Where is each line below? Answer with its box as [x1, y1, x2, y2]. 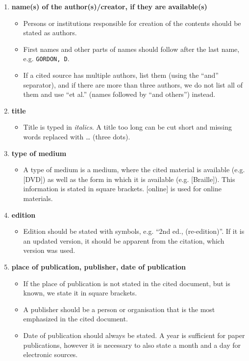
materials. [23, 193, 53, 203]
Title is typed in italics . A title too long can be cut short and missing [23, 122, 232, 132]
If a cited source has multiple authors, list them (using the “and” [23, 70, 219, 80]
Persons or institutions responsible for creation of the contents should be [23, 18, 241, 28]
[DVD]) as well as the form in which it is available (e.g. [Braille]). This [23, 174, 235, 184]
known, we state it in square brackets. [23, 288, 137, 298]
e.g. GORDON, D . [23, 53, 70, 64]
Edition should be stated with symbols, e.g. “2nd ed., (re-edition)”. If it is [23, 226, 245, 236]
